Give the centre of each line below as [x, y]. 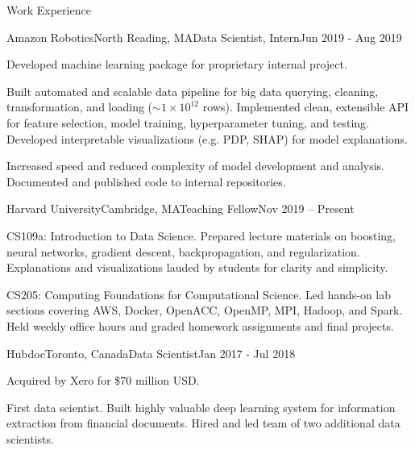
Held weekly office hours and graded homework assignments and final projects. [200, 325]
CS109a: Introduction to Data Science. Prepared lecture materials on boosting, [201, 235]
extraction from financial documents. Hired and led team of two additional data [203, 423]
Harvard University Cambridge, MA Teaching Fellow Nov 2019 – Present [181, 208]
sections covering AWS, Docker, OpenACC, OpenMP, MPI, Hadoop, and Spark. [205, 310]
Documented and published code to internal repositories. [146, 181]
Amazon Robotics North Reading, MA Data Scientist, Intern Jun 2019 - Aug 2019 [204, 37]
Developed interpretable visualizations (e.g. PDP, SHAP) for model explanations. [207, 138]
